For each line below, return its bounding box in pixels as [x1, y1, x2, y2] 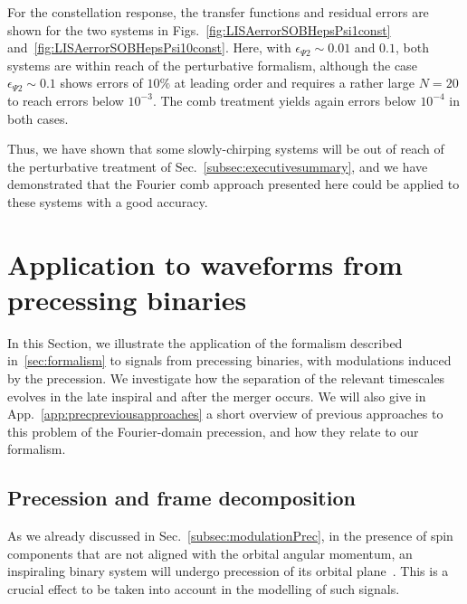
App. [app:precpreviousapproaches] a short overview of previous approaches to [7, 404, 443, 423]
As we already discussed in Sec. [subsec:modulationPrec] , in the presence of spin [7, 526, 453, 545]
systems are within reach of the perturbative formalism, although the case [7, 55, 417, 74]
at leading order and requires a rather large [174, 73, 415, 92]
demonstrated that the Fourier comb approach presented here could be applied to [7, 175, 460, 193]
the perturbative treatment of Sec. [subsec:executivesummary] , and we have [7, 156, 428, 175]
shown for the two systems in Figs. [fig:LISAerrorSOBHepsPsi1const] [7, 20, 391, 39]
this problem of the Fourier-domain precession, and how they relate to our [7, 421, 419, 440]
